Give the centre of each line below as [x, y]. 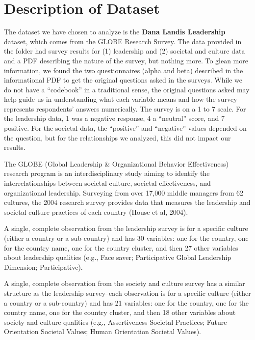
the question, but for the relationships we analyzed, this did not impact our [117, 137]
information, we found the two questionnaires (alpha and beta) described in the [124, 70]
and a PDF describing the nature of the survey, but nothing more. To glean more [126, 60]
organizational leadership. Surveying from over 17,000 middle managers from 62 [124, 192]
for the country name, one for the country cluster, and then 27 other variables [121, 247]
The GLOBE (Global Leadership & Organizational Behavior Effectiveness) [116, 163]
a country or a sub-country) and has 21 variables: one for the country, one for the [127, 302]
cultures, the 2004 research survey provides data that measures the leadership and [127, 202]
